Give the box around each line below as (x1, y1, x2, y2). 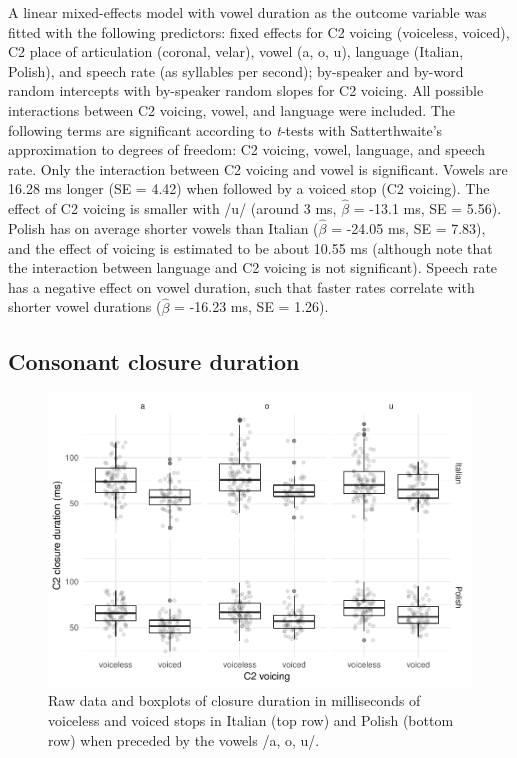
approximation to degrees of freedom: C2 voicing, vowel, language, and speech (8, 139, 486, 160)
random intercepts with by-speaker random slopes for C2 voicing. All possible (8, 80, 484, 101)
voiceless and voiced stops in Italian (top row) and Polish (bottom (48, 710, 454, 731)
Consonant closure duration (8, 345, 300, 376)
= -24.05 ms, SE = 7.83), (331, 217, 486, 238)
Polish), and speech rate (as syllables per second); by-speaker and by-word (8, 60, 464, 81)
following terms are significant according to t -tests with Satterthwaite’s (8, 119, 443, 140)
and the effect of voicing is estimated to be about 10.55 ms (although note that (8, 237, 493, 258)
